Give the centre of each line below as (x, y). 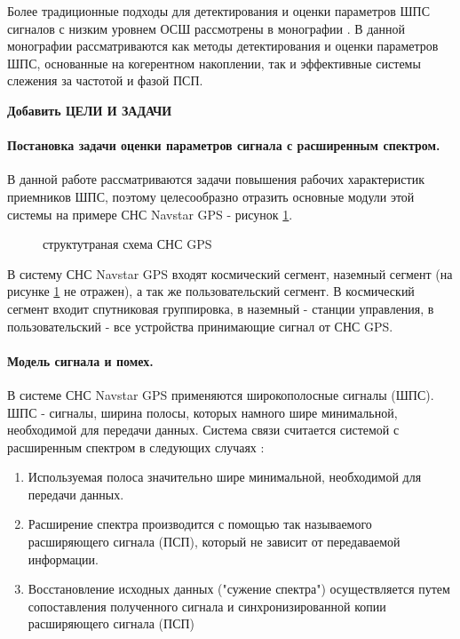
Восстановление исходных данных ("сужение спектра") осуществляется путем (239, 589)
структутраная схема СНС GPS (127, 244)
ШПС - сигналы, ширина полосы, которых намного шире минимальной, (202, 412)
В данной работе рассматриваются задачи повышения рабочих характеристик (216, 179)
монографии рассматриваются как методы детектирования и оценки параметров (223, 46)
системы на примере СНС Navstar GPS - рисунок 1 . (150, 214)
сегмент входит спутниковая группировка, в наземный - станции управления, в (221, 308)
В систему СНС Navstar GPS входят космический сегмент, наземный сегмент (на (230, 273)
